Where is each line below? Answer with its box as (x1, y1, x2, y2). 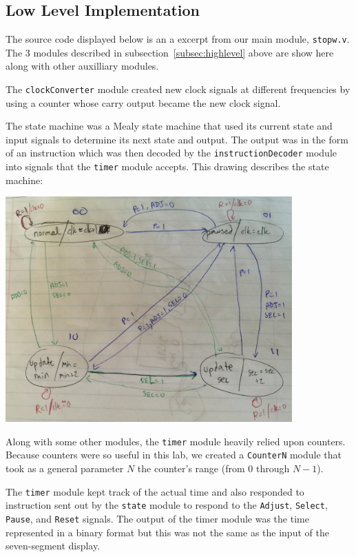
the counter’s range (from (137, 461, 245, 476)
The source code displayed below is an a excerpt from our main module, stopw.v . (6, 32, 350, 46)
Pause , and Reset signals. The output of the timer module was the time (6, 512, 309, 526)
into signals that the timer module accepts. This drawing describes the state (6, 159, 329, 174)
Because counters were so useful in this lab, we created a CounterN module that (6, 447, 342, 462)
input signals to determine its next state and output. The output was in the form (6, 132, 348, 146)
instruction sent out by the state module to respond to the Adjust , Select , (6, 498, 328, 512)
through (255, 461, 290, 476)
